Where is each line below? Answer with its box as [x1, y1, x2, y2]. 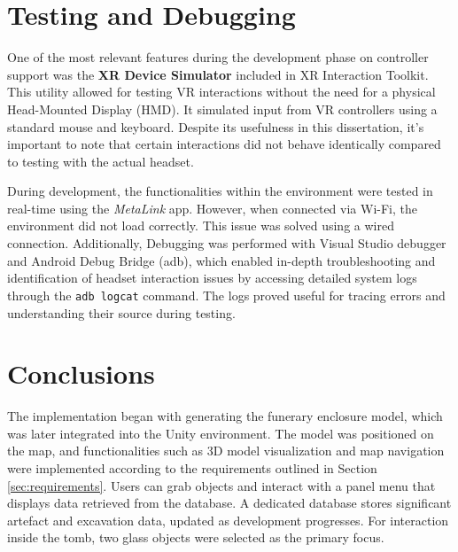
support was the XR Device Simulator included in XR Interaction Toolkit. [7, 65, 429, 83]
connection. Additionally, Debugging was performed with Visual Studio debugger [7, 234, 446, 253]
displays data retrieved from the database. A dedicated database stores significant [7, 494, 452, 512]
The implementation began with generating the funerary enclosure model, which [7, 407, 443, 425]
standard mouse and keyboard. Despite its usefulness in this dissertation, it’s [7, 117, 424, 136]
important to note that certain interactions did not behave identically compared [7, 135, 441, 153]
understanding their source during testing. [7, 303, 236, 322]
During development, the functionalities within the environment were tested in [7, 182, 433, 200]
